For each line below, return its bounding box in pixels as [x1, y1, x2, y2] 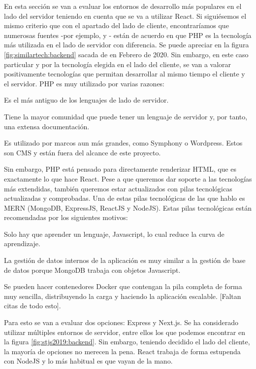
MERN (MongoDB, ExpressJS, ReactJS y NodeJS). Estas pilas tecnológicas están [4, 202, 252, 213]
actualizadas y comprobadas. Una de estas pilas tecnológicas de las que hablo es [4, 193, 245, 203]
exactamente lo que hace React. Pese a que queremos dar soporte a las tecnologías [4, 173, 252, 184]
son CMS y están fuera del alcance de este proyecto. [4, 147, 161, 157]
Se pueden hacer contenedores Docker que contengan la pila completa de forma [4, 281, 242, 292]
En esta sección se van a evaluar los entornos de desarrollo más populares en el [4, 1, 242, 11]
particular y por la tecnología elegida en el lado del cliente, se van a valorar [4, 59, 231, 69]
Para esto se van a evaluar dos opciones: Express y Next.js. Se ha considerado [4, 317, 238, 328]
